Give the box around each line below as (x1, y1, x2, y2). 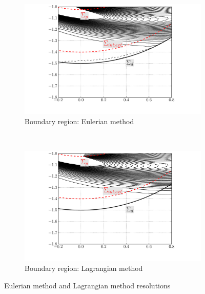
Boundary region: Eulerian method (25, 115, 134, 126)
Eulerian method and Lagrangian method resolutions (4, 280, 171, 290)
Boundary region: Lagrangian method (25, 263, 143, 273)
